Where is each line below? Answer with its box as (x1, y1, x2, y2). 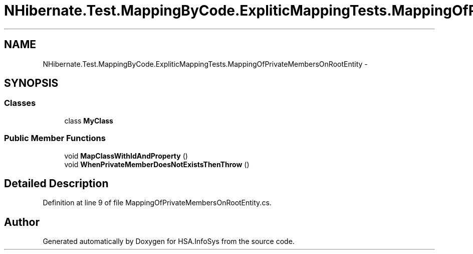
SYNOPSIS (4, 77, 59, 90)
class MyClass (64, 116, 113, 125)
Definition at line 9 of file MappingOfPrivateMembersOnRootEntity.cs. (43, 198, 272, 207)
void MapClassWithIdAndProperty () (64, 151, 188, 160)
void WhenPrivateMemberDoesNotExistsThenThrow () (64, 160, 250, 169)
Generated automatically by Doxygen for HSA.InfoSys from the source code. (43, 237, 295, 246)
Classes (4, 98, 36, 108)
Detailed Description (4, 177, 109, 190)
